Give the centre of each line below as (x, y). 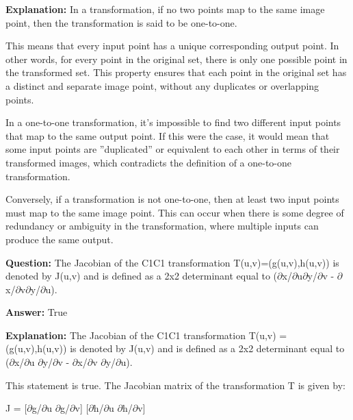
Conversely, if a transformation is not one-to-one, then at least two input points (172, 199)
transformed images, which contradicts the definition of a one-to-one (149, 162)
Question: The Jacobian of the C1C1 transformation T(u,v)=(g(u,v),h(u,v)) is (172, 262)
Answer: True (37, 312)
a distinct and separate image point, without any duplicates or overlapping (162, 85)
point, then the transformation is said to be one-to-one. (121, 22)
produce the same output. (60, 239)
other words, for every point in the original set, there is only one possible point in (176, 59)
